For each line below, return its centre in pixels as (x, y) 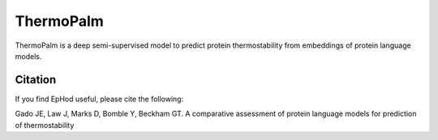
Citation (36, 80)
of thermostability (45, 125)
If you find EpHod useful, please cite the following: (99, 99)
